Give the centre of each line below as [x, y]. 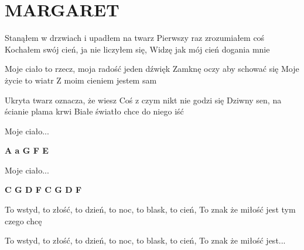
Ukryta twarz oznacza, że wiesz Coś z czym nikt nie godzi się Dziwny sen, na [143, 100]
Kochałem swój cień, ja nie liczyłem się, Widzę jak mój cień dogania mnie [137, 49]
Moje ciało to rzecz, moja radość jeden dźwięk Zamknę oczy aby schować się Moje [152, 69]
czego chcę [23, 221]
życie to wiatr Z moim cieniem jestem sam [81, 80]
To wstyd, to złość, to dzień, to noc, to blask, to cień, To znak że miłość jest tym [150, 209]
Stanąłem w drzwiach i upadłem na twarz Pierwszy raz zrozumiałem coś [135, 38]
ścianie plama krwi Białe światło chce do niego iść [94, 111]
